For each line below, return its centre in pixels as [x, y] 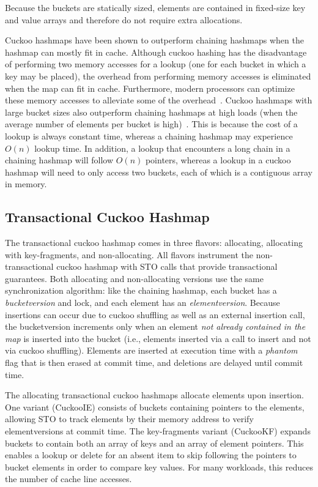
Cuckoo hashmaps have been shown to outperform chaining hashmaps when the [154, 40]
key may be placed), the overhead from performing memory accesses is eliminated [158, 76]
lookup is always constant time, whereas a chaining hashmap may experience [149, 136]
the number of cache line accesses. [68, 479]
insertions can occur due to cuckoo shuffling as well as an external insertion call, [155, 314]
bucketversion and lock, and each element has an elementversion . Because [142, 303]
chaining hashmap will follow [59, 160]
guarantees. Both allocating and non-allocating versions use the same [134, 278]
